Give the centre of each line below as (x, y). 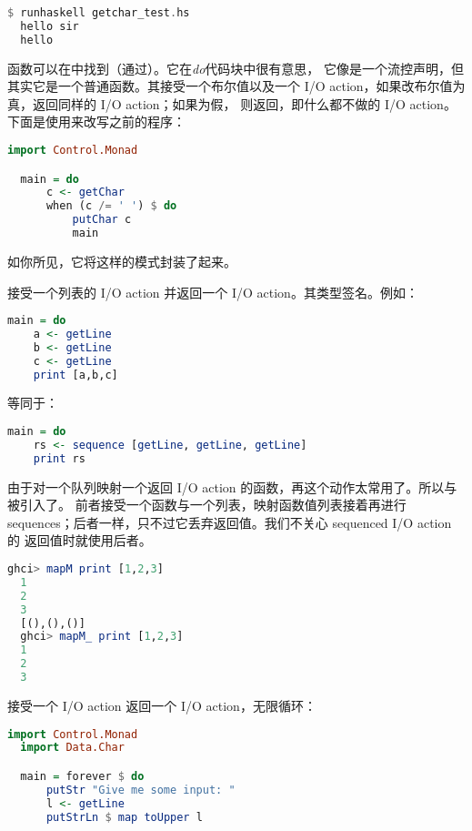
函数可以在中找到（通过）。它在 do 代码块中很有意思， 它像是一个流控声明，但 (236, 68)
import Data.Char (72, 748)
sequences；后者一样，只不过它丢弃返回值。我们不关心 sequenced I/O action (230, 522)
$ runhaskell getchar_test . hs (99, 13)
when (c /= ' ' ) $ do (111, 206)
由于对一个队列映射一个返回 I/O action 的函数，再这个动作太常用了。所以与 (232, 486)
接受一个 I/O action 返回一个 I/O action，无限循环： (162, 705)
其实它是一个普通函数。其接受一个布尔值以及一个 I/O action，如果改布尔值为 (236, 86)
